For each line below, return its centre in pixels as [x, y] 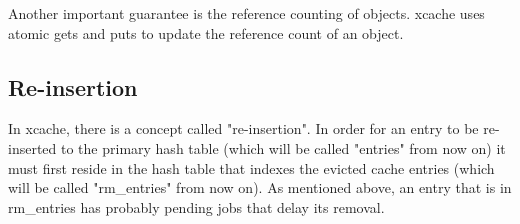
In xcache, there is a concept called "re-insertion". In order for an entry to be [243, 128]
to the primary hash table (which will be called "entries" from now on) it [283, 147]
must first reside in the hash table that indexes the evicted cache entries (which [251, 167]
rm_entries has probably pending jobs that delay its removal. [196, 206]
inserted [32, 147]
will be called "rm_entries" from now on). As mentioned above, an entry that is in [260, 187]
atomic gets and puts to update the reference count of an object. [206, 32]
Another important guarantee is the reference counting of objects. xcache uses [246, 13]
